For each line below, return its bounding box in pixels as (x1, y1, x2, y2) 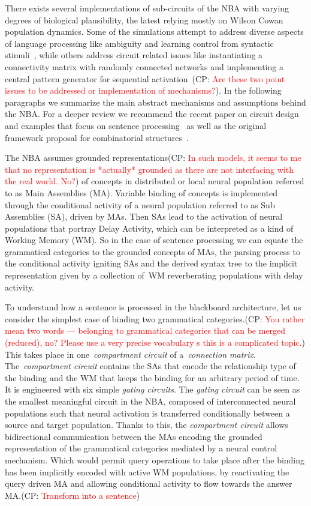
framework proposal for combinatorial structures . (5, 131, 189, 143)
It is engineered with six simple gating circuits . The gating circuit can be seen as (5, 383, 300, 396)
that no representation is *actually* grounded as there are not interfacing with (5, 163, 294, 175)
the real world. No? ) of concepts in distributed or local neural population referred (5, 175, 304, 187)
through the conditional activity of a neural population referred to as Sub (5, 198, 275, 211)
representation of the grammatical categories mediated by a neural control (5, 442, 277, 454)
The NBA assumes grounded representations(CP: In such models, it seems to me (5, 151, 301, 164)
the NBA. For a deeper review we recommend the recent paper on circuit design (5, 107, 299, 120)
